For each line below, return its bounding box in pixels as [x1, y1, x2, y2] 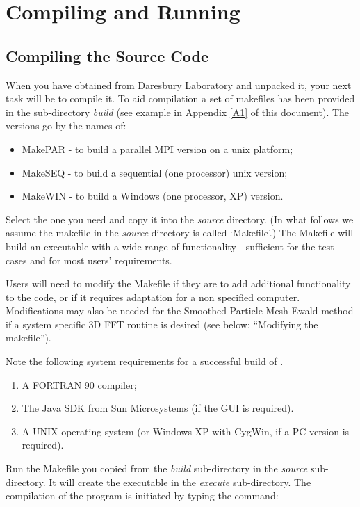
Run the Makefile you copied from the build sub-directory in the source [6, 461, 308, 476]
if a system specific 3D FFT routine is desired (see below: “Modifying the [6, 316, 318, 331]
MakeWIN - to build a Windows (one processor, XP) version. [22, 188, 284, 203]
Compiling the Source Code [6, 45, 209, 66]
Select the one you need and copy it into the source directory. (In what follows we [6, 211, 354, 226]
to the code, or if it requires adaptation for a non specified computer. [6, 289, 300, 304]
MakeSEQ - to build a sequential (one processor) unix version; [22, 165, 288, 179]
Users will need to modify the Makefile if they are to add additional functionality [6, 276, 351, 291]
